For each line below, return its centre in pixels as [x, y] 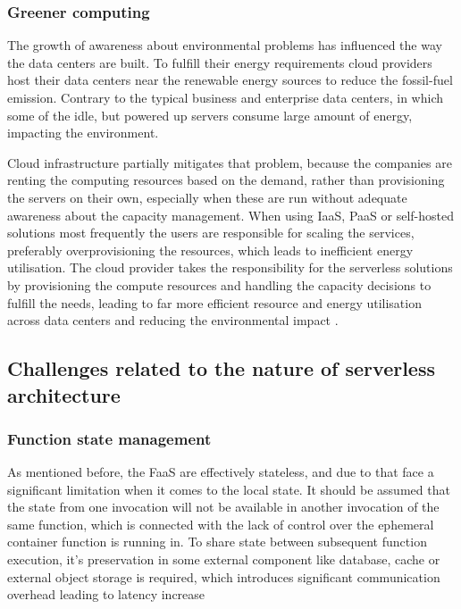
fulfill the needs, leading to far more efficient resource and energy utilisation [214, 302]
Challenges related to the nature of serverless [222, 368]
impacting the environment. [83, 133]
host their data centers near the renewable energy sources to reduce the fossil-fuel [230, 80]
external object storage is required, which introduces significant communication [224, 576]
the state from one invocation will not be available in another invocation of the [223, 507]
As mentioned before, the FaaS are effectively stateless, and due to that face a [221, 472]
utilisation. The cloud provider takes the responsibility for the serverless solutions [230, 267]
